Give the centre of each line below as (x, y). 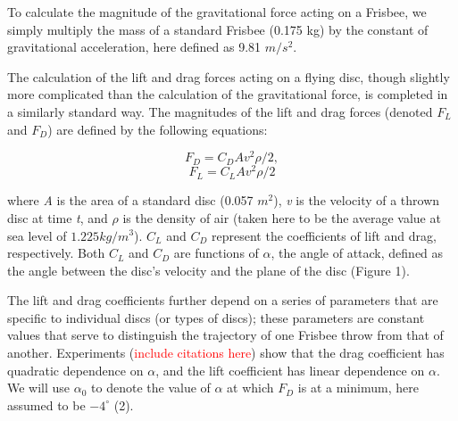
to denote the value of (151, 388)
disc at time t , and (58, 217)
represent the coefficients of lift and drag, (324, 235)
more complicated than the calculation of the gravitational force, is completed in (228, 94)
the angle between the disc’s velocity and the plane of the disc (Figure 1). (208, 270)
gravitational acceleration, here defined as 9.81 (134, 47)
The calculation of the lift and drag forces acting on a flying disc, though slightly (229, 76)
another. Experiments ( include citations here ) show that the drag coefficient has (226, 353)
